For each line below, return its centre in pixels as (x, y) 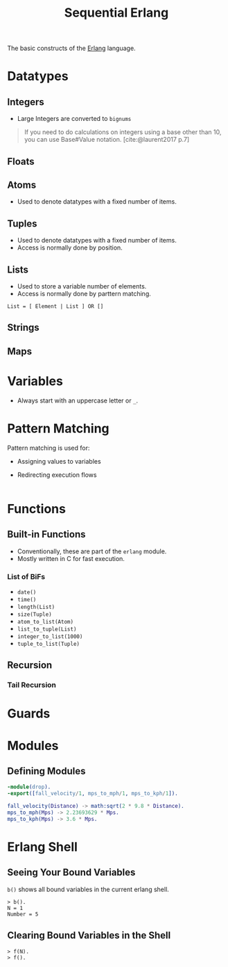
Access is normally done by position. (70, 247)
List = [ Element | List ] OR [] (55, 307)
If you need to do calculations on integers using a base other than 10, (123, 132)
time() (27, 599)
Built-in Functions (46, 534)
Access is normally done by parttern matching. (84, 294)
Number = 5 (23, 914)
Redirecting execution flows (57, 475)
